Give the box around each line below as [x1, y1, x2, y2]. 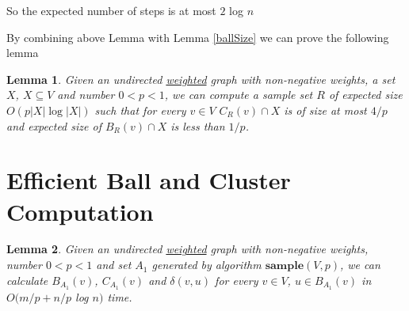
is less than [170, 117, 225, 134]
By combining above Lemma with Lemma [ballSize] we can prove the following [6, 28, 389, 45]
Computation [6, 195, 154, 227]
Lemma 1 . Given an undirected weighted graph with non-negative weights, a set [6, 70, 396, 87]
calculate [6, 271, 48, 288]
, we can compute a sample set [164, 86, 313, 103]
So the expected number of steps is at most [6, 2, 216, 18]
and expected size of [6, 117, 101, 134]
